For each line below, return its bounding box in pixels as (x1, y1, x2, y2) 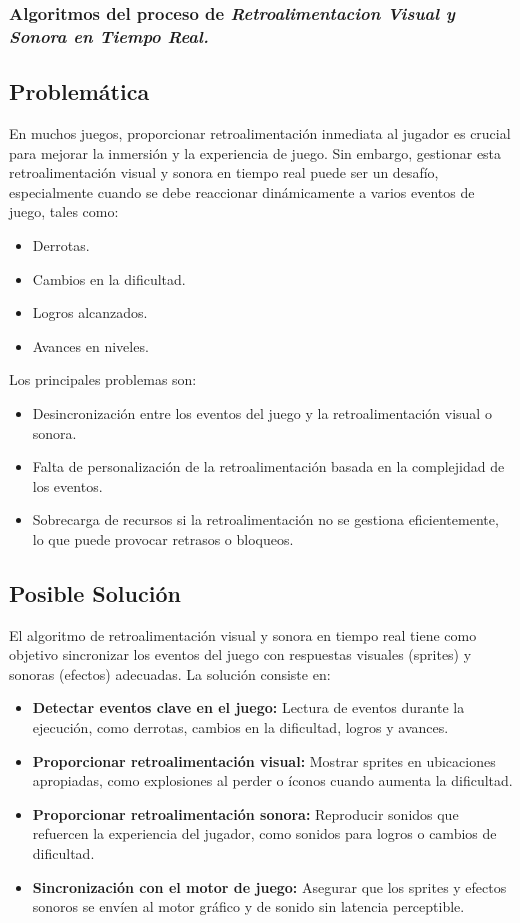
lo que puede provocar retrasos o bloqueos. (32, 528, 294, 549)
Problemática (9, 76, 150, 107)
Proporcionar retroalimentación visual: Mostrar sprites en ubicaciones (32, 750, 496, 771)
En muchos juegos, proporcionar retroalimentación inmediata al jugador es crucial (9, 122, 511, 143)
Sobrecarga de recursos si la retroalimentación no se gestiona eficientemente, (32, 509, 499, 530)
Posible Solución (9, 577, 181, 608)
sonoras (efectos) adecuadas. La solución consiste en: (9, 663, 331, 684)
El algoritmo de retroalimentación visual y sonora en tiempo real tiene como (9, 624, 477, 645)
